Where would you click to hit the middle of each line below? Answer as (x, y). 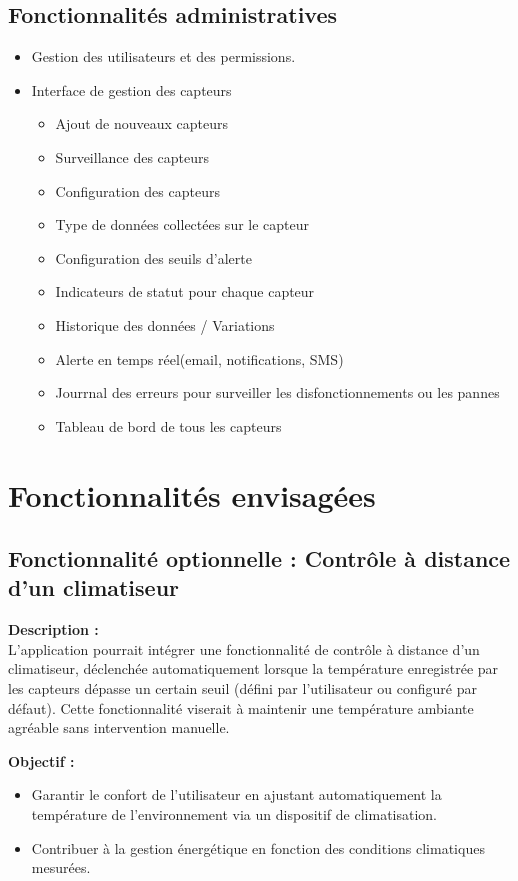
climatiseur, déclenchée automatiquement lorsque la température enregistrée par (253, 668)
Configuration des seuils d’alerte (153, 257)
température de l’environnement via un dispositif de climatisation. (234, 814)
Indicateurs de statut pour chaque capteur (185, 291)
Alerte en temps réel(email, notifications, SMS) (199, 358)
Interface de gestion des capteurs (131, 89)
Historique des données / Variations (165, 324)
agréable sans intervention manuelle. (119, 727)
